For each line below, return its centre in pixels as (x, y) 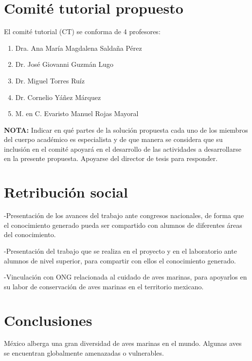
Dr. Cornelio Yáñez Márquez (58, 97)
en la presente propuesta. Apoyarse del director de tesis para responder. (111, 158)
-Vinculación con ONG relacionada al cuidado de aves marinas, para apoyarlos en (126, 277)
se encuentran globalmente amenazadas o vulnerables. (84, 353)
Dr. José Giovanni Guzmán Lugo (64, 64)
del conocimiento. (30, 234)
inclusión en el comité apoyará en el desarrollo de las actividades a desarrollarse (123, 149)
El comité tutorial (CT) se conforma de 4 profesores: (82, 31)
